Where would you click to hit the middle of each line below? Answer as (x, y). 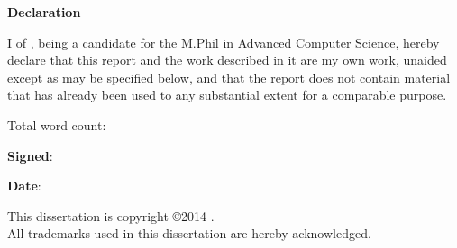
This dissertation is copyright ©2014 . (111, 215)
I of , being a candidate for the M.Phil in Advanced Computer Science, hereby (224, 42)
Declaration (44, 12)
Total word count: (57, 124)
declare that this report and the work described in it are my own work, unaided (227, 60)
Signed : (30, 155)
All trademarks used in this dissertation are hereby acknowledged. (189, 233)
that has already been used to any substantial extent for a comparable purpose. (227, 95)
